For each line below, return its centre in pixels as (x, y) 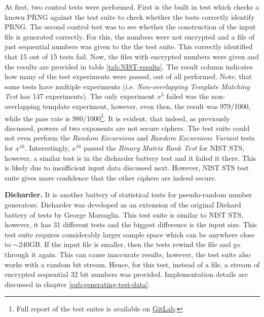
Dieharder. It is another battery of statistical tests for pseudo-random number (128, 195)
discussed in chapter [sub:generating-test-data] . (78, 284)
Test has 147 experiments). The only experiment (80, 96)
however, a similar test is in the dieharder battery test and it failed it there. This (130, 157)
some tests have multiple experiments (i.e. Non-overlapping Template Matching (127, 86)
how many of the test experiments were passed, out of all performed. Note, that (128, 76)
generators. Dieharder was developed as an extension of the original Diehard (123, 204)
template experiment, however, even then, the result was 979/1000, (147, 106)
